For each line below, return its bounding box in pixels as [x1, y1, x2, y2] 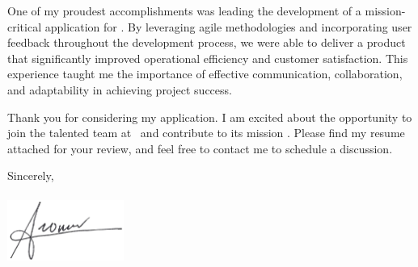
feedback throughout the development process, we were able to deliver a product [7, 34, 406, 51]
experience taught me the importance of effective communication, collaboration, [7, 65, 403, 82]
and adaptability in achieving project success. [7, 81, 232, 98]
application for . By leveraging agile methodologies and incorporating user [44, 18, 412, 35]
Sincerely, [7, 167, 54, 184]
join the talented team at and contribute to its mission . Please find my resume [7, 124, 405, 141]
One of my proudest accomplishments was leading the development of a [7, 2, 361, 19]
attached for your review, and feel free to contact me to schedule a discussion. [7, 140, 393, 156]
